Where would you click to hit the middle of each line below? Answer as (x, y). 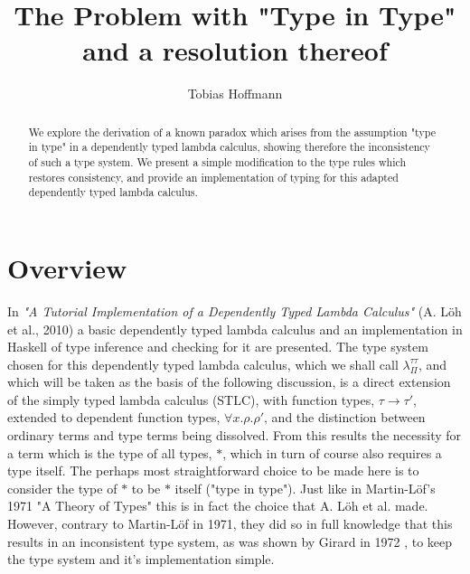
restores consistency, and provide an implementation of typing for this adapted (213, 177)
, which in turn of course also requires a (332, 452)
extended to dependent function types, (114, 417)
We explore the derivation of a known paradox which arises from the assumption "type (232, 132)
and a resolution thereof (235, 50)
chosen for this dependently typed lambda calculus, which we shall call (203, 364)
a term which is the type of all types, (110, 452)
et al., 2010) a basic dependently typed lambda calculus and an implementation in (235, 329)
